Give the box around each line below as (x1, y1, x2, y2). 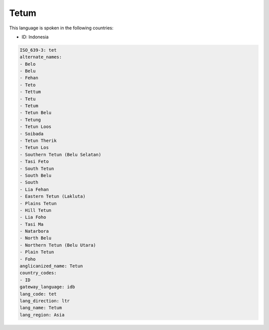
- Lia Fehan (19, 187, 49, 192)
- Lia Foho (19, 215, 46, 220)
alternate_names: (19, 54, 62, 60)
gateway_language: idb (19, 284, 75, 290)
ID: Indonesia (21, 34, 49, 40)
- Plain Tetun (19, 249, 54, 255)
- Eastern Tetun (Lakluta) (19, 194, 86, 199)
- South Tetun (19, 166, 54, 171)
